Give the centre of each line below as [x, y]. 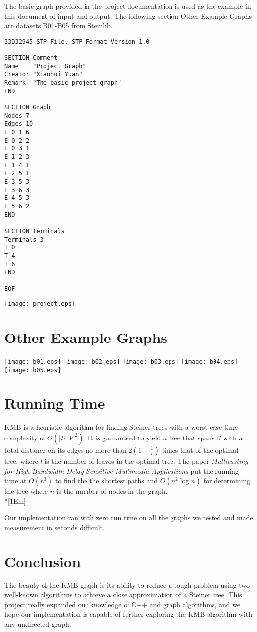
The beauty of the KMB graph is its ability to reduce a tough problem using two [127, 585]
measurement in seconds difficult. [55, 527]
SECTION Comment [31, 58]
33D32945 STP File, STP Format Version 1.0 [77, 41]
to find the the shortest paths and [107, 480]
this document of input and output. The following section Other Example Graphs [128, 16]
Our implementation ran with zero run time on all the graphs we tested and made [129, 517]
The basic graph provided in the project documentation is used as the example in [128, 6]
